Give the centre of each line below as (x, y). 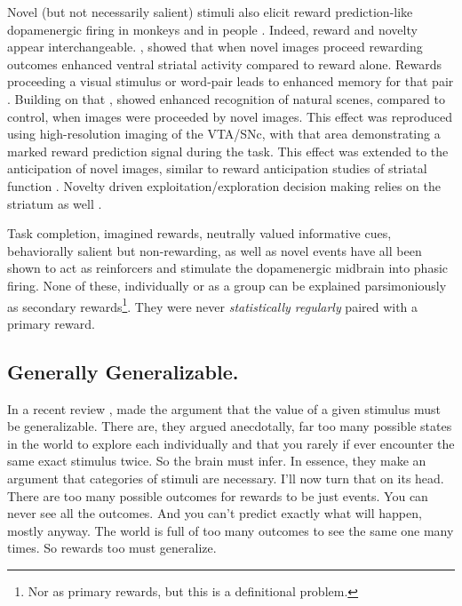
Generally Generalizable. (123, 371)
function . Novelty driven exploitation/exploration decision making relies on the (224, 185)
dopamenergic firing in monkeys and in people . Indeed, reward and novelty (212, 29)
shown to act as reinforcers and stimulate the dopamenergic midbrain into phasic (228, 268)
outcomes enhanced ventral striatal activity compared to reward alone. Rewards (225, 64)
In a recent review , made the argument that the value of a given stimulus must (224, 408)
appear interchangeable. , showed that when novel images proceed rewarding (215, 47)
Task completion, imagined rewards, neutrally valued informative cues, (199, 233)
